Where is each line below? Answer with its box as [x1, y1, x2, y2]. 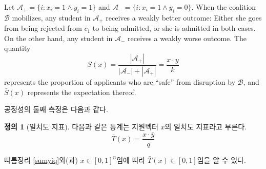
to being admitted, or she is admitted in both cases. [92, 23, 256, 33]
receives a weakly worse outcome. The [128, 32, 247, 43]
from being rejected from [4, 23, 82, 33]
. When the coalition [191, 2, 256, 12]
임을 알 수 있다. [197, 154, 246, 165]
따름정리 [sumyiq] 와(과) [4, 154, 78, 165]
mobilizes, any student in [12, 12, 91, 23]
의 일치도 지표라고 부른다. [165, 121, 247, 132]
